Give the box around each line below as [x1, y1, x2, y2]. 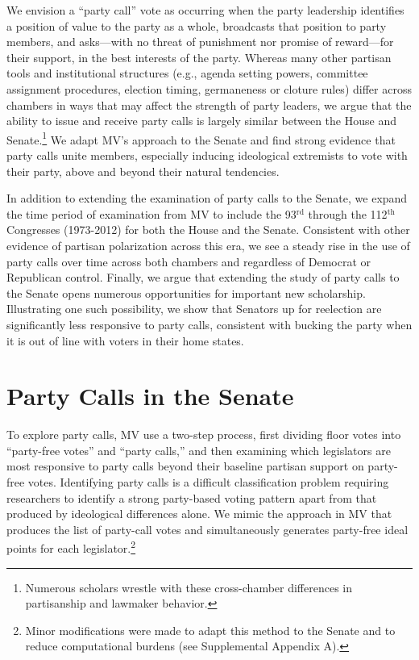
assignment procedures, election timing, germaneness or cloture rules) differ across [6, 80, 412, 97]
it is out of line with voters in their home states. [6, 332, 244, 349]
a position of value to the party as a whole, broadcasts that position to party [6, 17, 387, 34]
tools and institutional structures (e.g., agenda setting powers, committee [6, 65, 368, 81]
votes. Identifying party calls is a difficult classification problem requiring [27, 474, 389, 491]
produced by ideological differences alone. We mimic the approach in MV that [6, 505, 392, 522]
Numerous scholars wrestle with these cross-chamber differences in [25, 579, 353, 595]
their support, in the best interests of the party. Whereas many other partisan [6, 48, 392, 65]
